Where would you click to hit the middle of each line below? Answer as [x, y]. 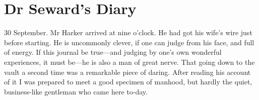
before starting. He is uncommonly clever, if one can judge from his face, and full [129, 42]
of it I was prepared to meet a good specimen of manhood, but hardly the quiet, [128, 82]
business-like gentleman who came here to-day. [76, 91]
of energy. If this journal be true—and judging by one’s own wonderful [113, 52]
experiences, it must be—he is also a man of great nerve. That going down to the [129, 62]
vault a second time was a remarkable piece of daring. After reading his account [127, 72]
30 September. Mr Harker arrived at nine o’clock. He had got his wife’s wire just [128, 32]
